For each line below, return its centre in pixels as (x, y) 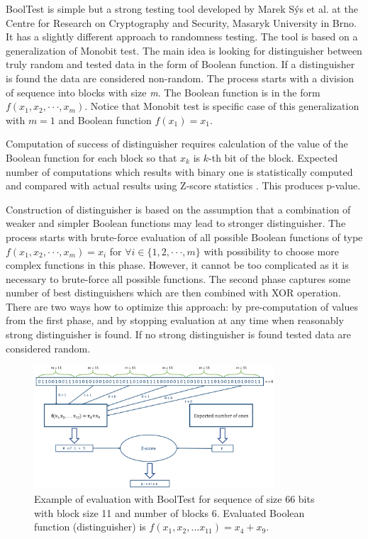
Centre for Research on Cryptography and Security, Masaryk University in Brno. (181, 22)
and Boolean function (105, 120)
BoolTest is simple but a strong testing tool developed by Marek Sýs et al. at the (182, 9)
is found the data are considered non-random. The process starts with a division (180, 78)
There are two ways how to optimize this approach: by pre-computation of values (182, 306)
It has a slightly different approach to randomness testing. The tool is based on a (182, 37)
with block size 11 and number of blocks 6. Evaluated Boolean (169, 512)
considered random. (48, 348)
